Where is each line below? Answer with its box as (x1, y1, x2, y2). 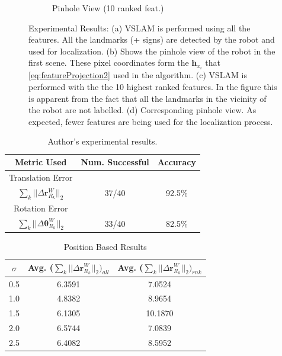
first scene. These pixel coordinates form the (28, 56, 189, 69)
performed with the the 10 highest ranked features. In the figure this (28, 81, 277, 93)
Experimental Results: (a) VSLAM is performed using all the (28, 21, 251, 34)
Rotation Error (13, 201, 68, 214)
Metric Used (14, 156, 67, 168)
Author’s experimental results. (47, 135, 158, 147)
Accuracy (157, 156, 196, 168)
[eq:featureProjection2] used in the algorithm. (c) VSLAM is (28, 69, 247, 81)
